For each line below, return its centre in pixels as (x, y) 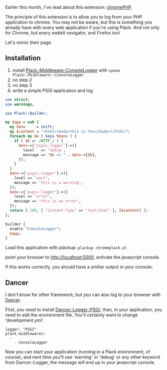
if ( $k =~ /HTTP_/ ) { (39, 141)
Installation (23, 58)
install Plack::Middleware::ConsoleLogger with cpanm (66, 70)
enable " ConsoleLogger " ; (35, 229)
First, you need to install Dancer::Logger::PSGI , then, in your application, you (84, 310)
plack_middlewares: (25, 334)
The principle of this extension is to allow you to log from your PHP (74, 17)
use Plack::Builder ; (27, 113)
